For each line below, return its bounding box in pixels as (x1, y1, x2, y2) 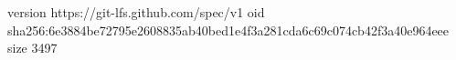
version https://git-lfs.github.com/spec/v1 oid (7, 3, 265, 21)
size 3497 (7, 38, 58, 57)
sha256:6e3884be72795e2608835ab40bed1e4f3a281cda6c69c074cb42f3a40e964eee (7, 20, 450, 39)
